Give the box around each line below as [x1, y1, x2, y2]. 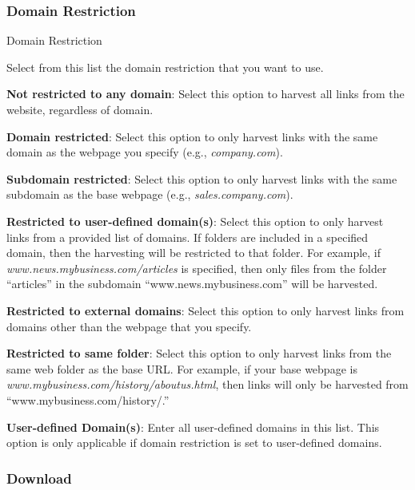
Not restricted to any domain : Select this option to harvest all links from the [6, 85, 405, 102]
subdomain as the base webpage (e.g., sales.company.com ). [6, 186, 293, 203]
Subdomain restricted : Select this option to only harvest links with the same [6, 170, 397, 187]
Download [6, 468, 72, 488]
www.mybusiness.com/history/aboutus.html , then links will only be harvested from [6, 376, 409, 393]
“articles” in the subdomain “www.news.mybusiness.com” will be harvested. [6, 275, 378, 292]
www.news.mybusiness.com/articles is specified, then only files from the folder [6, 259, 387, 276]
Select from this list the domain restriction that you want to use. [6, 58, 324, 75]
